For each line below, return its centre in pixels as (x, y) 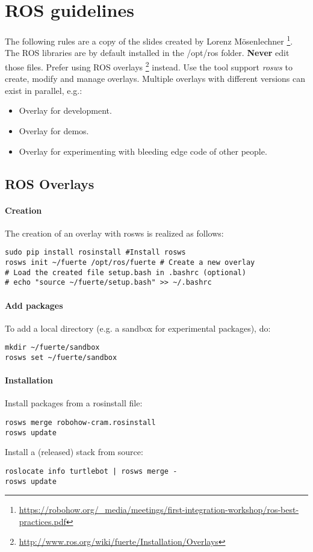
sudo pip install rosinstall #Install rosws (95, 253)
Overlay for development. (65, 110)
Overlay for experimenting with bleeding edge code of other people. (143, 151)
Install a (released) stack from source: (74, 452)
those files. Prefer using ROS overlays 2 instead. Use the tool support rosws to (149, 66)
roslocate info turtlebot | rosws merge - (91, 471)
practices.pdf (42, 521)
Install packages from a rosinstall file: (74, 403)
